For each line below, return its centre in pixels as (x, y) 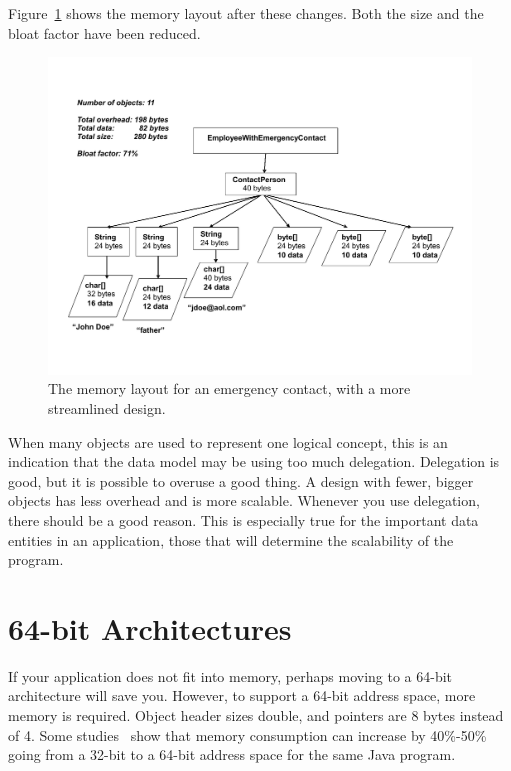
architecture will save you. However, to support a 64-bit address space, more (242, 695)
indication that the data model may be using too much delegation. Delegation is (254, 461)
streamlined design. (107, 407)
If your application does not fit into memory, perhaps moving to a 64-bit (230, 675)
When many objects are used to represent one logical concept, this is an (228, 441)
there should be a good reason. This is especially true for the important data (243, 519)
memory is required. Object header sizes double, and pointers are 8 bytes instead (256, 715)
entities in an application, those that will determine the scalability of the (231, 539)
